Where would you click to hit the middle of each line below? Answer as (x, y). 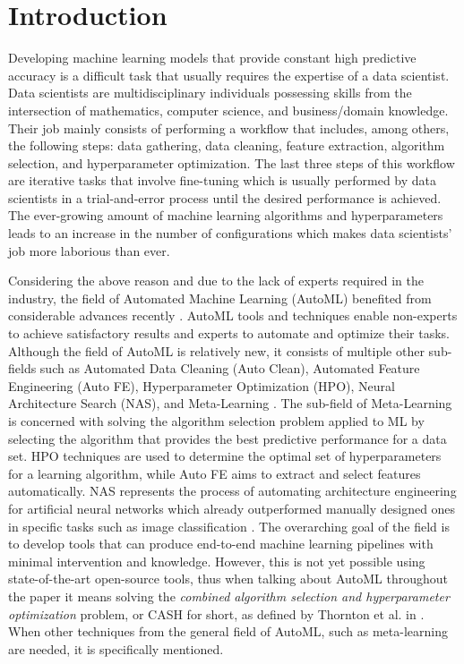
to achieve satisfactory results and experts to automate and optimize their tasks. (229, 333)
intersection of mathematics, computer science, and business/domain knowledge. (228, 110)
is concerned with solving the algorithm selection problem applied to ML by (216, 421)
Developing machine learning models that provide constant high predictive (212, 58)
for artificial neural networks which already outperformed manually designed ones (232, 508)
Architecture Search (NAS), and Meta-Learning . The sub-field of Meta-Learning (230, 403)
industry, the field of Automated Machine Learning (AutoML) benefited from (220, 298)
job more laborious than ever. (89, 250)
